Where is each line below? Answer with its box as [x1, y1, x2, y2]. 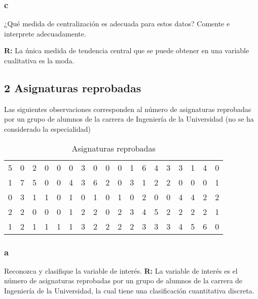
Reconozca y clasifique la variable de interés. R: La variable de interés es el [4, 265, 238, 276]
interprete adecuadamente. [4, 28, 86, 39]
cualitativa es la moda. [4, 55, 75, 65]
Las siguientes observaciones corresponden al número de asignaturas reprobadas [4, 103, 251, 114]
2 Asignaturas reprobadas [4, 80, 141, 95]
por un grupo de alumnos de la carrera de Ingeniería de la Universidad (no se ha [4, 114, 254, 124]
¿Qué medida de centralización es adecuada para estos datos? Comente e [4, 18, 230, 29]
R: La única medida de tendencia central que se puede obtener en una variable [4, 45, 249, 56]
